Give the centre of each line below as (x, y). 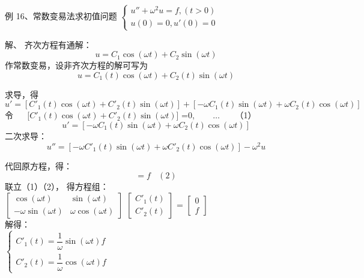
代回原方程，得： (38, 165)
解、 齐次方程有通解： (48, 44)
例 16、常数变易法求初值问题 (61, 16)
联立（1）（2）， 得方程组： (57, 186)
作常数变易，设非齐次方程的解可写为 (76, 65)
